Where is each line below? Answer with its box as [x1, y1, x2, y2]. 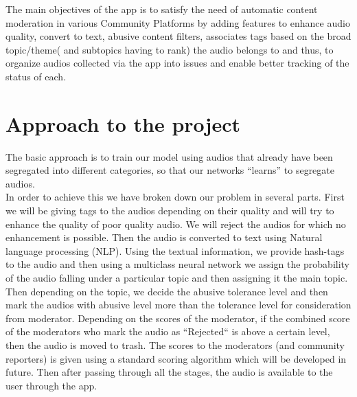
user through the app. [5, 378, 97, 392]
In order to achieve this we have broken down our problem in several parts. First [5, 190, 345, 204]
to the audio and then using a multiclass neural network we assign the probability [5, 257, 350, 271]
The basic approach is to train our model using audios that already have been [5, 149, 333, 163]
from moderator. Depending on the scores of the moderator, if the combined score [5, 310, 350, 325]
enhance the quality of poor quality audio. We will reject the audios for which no [5, 216, 346, 231]
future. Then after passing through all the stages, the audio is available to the [5, 365, 333, 379]
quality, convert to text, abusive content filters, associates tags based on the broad [5, 29, 352, 43]
